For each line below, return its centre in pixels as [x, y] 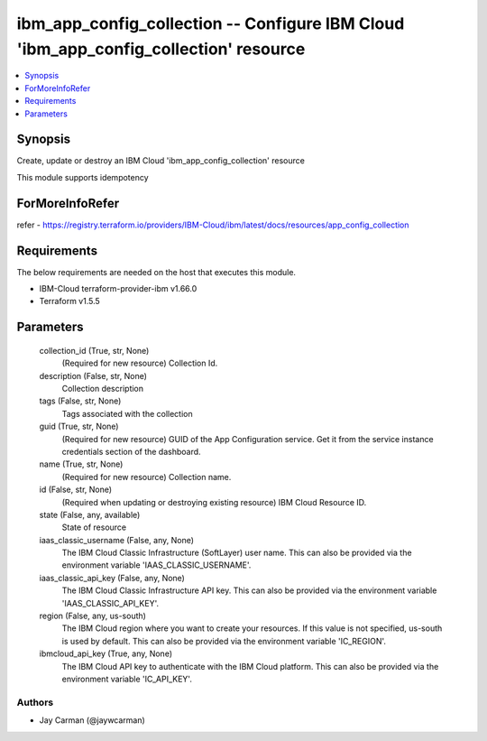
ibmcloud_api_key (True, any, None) [106, 653]
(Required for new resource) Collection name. [147, 477]
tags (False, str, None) [80, 401]
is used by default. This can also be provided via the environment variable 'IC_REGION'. [224, 641]
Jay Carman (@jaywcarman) [92, 720]
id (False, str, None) [76, 490]
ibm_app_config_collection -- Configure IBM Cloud [211, 23]
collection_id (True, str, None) [94, 350]
